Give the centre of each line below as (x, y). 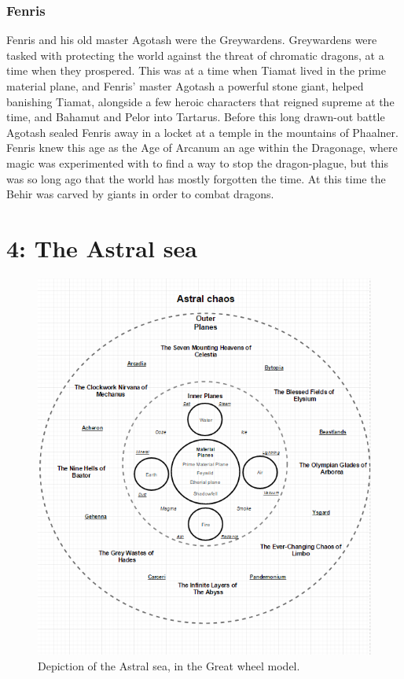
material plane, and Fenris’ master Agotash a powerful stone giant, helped (185, 86)
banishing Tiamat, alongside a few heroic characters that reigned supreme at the (200, 101)
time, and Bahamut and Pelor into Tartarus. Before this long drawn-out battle (196, 117)
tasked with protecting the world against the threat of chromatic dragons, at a (195, 55)
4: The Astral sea (102, 247)
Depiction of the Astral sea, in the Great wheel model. (169, 665)
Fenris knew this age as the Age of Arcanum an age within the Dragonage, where (202, 148)
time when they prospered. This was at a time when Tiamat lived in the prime (196, 70)
